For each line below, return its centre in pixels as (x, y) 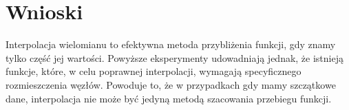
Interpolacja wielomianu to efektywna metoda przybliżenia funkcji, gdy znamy (171, 44)
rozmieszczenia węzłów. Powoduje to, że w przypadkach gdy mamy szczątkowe (171, 84)
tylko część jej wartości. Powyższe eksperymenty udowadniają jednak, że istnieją (174, 57)
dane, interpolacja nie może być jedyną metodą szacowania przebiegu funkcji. (169, 98)
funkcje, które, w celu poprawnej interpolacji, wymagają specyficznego (154, 71)
